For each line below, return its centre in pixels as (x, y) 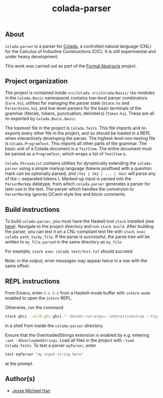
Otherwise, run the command (34, 308)
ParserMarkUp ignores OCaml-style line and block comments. (65, 194)
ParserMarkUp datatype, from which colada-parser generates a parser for (78, 184)
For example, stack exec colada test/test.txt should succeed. (69, 251)
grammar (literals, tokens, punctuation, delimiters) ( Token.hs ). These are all (80, 113)
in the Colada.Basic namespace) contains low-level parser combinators (76, 98)
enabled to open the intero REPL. (39, 298)
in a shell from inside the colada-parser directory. (54, 326)
